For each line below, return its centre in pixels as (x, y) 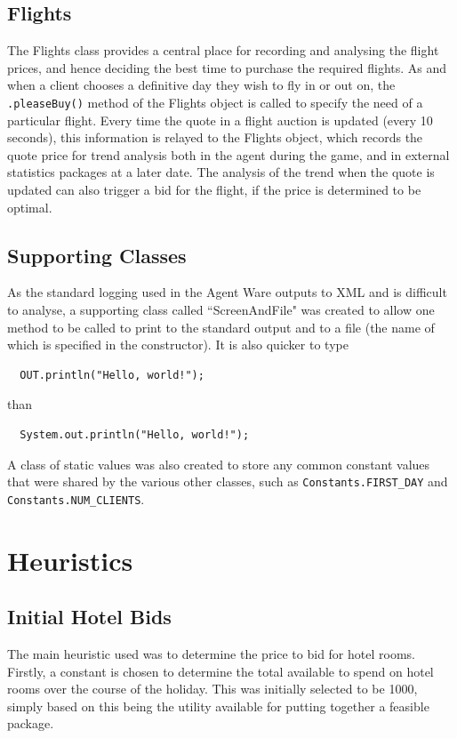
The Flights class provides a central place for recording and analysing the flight (223, 50)
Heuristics (70, 560)
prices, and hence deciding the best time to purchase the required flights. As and (227, 67)
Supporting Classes (97, 255)
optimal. (30, 207)
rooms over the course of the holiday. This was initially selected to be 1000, (212, 689)
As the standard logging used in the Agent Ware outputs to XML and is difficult (227, 292)
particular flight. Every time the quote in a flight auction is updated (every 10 (220, 120)
